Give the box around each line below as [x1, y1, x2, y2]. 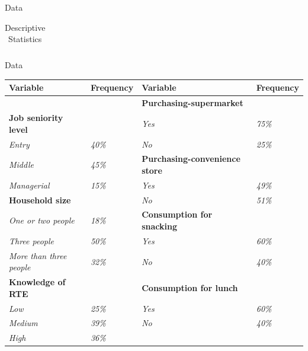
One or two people [9, 214, 75, 226]
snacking [142, 220, 177, 232]
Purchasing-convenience [142, 152, 240, 165]
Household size [9, 193, 71, 206]
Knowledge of [9, 276, 66, 288]
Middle [9, 158, 34, 171]
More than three [9, 249, 67, 261]
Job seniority [9, 111, 63, 124]
